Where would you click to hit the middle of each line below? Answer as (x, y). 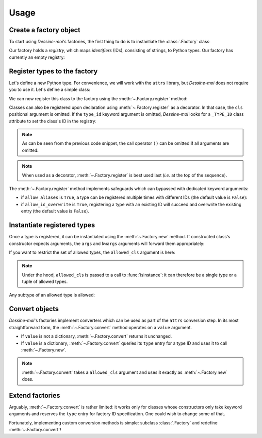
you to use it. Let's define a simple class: (50, 89)
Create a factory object (45, 30)
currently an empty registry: (37, 57)
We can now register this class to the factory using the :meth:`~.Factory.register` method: (98, 98)
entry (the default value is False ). (55, 211)
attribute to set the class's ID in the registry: (53, 121)
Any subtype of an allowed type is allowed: (52, 295)
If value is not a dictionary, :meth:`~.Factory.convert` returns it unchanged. (97, 336)
